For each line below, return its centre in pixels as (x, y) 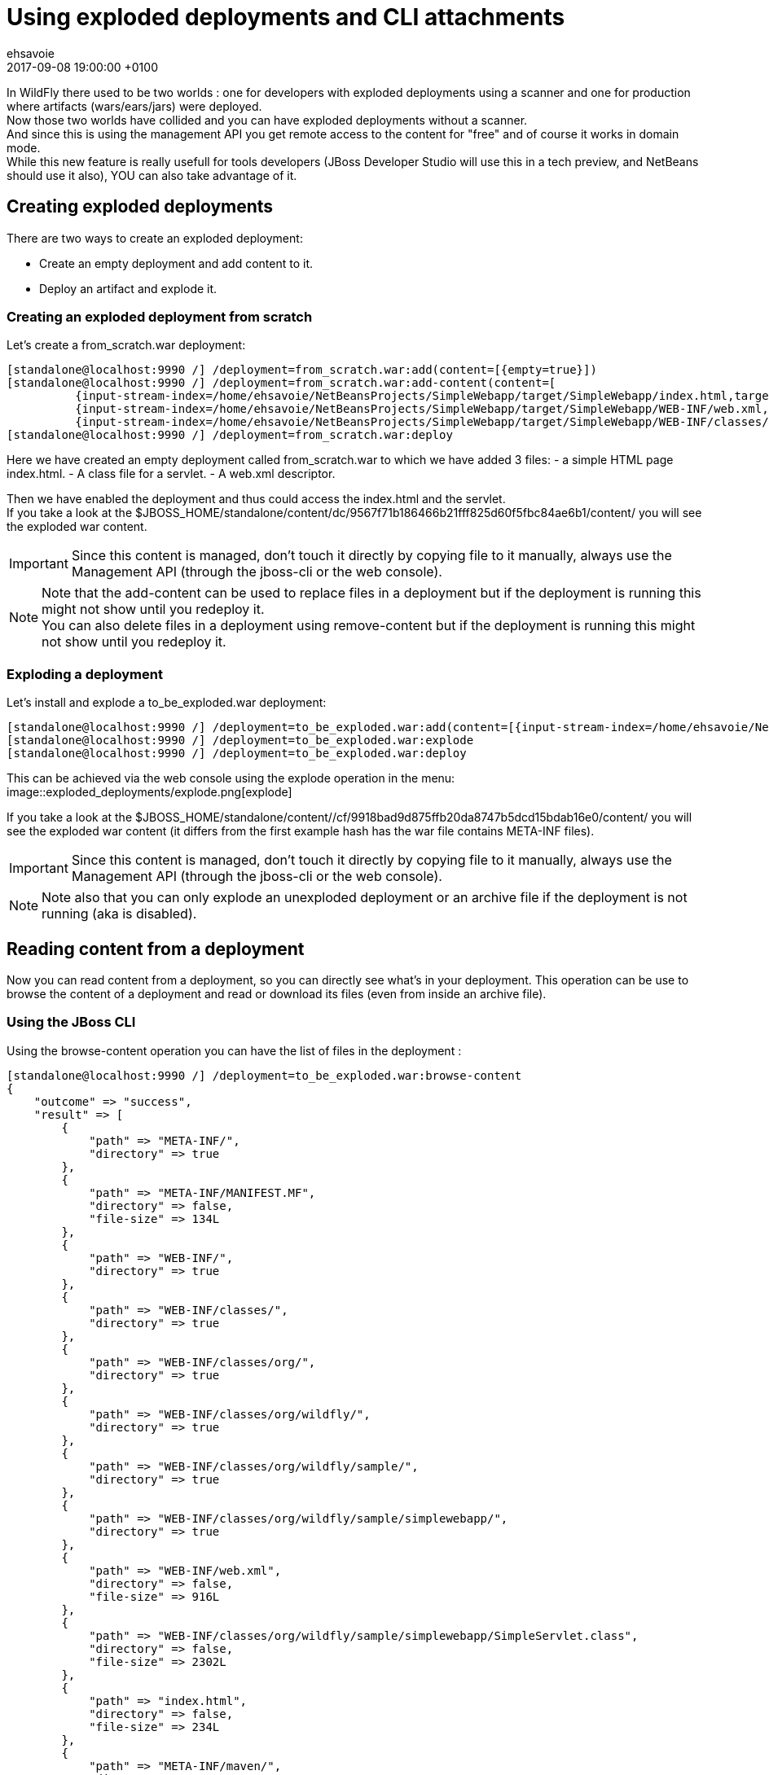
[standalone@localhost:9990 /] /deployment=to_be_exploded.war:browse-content (264, 1075)
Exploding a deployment (85, 674)
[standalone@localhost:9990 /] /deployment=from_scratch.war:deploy (230, 435)
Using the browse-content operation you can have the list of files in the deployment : (234, 1050)
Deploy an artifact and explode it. (128, 288)
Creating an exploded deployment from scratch (160, 316)
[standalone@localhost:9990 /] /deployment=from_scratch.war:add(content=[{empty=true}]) (302, 370)
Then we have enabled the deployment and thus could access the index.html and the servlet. (256, 499)
